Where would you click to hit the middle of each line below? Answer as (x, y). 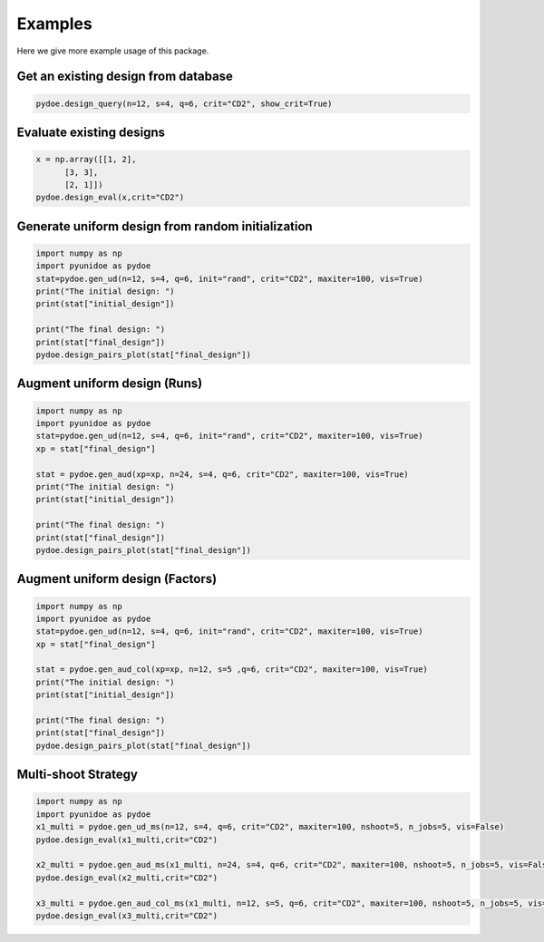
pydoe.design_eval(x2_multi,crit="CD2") (126, 878)
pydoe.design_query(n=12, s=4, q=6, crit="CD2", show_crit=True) (184, 103)
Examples (54, 24)
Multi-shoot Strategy (77, 775)
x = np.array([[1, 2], (86, 160)
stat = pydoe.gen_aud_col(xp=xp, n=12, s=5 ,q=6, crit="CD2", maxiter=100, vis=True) (232, 670)
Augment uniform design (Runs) (110, 384)
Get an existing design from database (125, 77)
